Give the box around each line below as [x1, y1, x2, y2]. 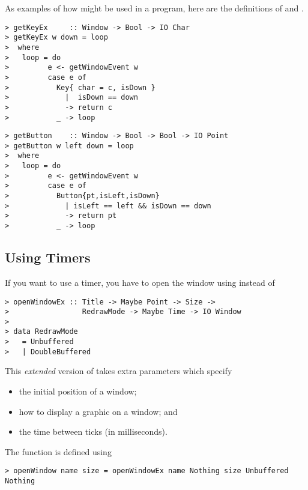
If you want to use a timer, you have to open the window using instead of [5, 276, 275, 288]
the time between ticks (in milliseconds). [19, 425, 168, 438]
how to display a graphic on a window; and [19, 405, 178, 417]
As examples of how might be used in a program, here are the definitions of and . [5, 2, 304, 14]
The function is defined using [5, 445, 112, 458]
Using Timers [5, 248, 91, 267]
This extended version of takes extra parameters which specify [5, 364, 232, 377]
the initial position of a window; [19, 385, 137, 398]
